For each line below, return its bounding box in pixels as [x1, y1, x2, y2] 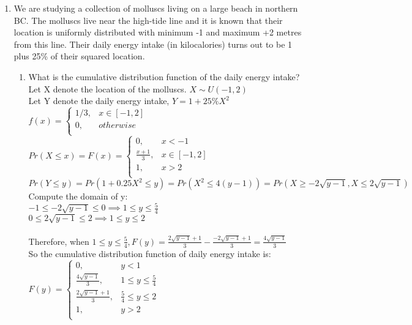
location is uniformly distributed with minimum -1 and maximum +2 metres [13, 26, 302, 39]
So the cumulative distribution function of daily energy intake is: [28, 247, 271, 260]
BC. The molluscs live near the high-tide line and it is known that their [13, 13, 283, 26]
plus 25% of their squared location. [13, 50, 145, 62]
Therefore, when [28, 234, 89, 247]
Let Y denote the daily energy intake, [28, 94, 170, 107]
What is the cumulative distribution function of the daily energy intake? [28, 70, 300, 83]
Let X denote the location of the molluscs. [28, 82, 187, 95]
